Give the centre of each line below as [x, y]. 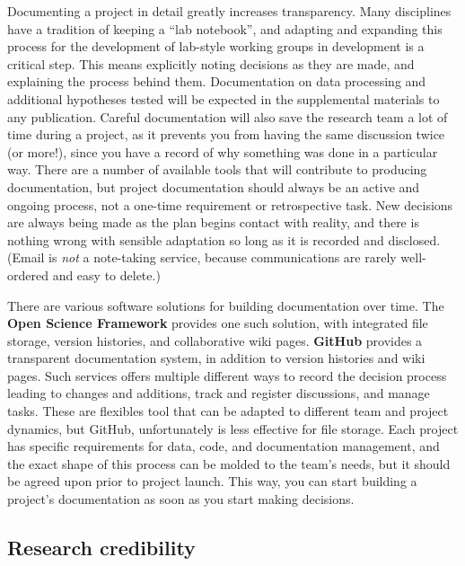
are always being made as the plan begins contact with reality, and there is [213, 222]
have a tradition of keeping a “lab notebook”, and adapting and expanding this [225, 28]
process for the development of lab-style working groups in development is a [216, 46]
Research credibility [101, 548]
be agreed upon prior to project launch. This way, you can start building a [212, 481]
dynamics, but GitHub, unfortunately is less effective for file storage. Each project [233, 428]
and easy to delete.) [106, 274]
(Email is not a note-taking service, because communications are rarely [202, 257]
